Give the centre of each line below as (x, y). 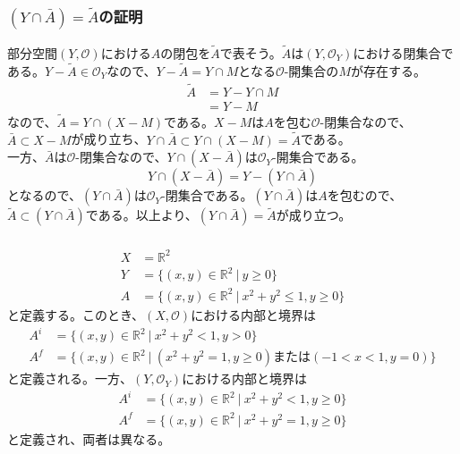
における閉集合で (403, 52)
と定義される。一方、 (70, 378)
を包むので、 (365, 195)
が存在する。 (388, 70)
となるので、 (45, 195)
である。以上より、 (141, 215)
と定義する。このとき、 (76, 314)
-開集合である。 (318, 157)
